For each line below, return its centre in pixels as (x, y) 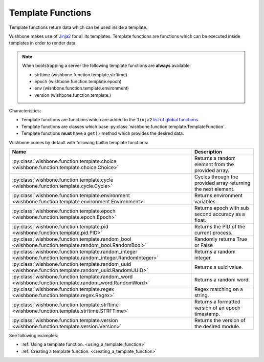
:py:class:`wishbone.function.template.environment (71, 195)
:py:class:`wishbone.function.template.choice (64, 161)
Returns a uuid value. (219, 267)
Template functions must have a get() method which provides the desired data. (103, 133)
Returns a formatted (217, 302)
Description (208, 152)
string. (202, 296)
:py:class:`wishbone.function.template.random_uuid (72, 264)
